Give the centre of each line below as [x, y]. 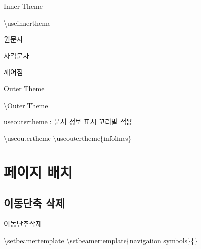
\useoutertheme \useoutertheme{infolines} [68, 138]
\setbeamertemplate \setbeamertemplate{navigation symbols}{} [101, 240]
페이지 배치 [38, 172]
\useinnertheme [27, 22]
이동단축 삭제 [34, 203]
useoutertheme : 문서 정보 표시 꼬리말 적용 [68, 122]
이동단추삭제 [23, 223]
